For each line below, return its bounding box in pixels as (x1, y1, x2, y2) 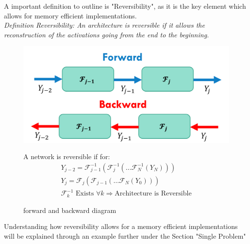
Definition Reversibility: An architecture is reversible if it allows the (4, 20, 205, 30)
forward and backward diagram (23, 205, 117, 215)
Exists (76, 190, 94, 197)
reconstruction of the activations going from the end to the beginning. (4, 29, 209, 39)
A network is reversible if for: (23, 151, 110, 162)
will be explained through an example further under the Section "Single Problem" (4, 230, 246, 241)
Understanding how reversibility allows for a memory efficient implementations (4, 221, 238, 231)
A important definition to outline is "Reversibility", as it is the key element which (4, 1, 246, 11)
